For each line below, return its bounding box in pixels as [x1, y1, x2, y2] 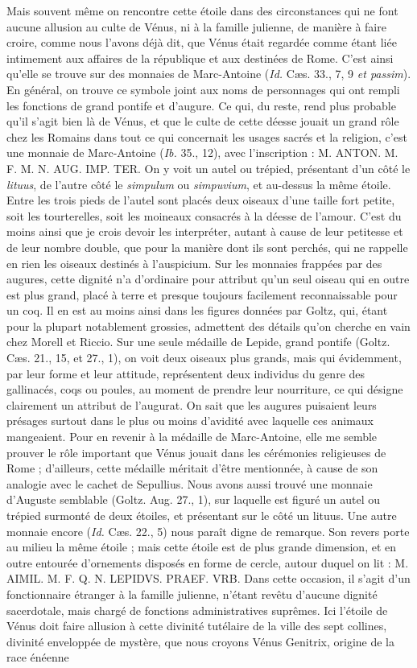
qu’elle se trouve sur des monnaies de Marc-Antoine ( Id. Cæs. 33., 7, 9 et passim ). [6, 65, 411, 82]
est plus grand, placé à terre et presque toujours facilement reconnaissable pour [6, 286, 398, 303]
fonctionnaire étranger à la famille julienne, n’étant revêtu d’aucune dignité [6, 585, 378, 602]
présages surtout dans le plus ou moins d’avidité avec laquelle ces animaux [6, 412, 374, 429]
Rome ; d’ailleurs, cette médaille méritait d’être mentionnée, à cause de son [6, 460, 378, 476]
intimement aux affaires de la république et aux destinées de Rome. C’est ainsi [6, 49, 394, 66]
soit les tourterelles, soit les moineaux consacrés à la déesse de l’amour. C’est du [6, 207, 402, 224]
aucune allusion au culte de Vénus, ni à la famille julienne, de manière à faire [6, 18, 386, 35]
